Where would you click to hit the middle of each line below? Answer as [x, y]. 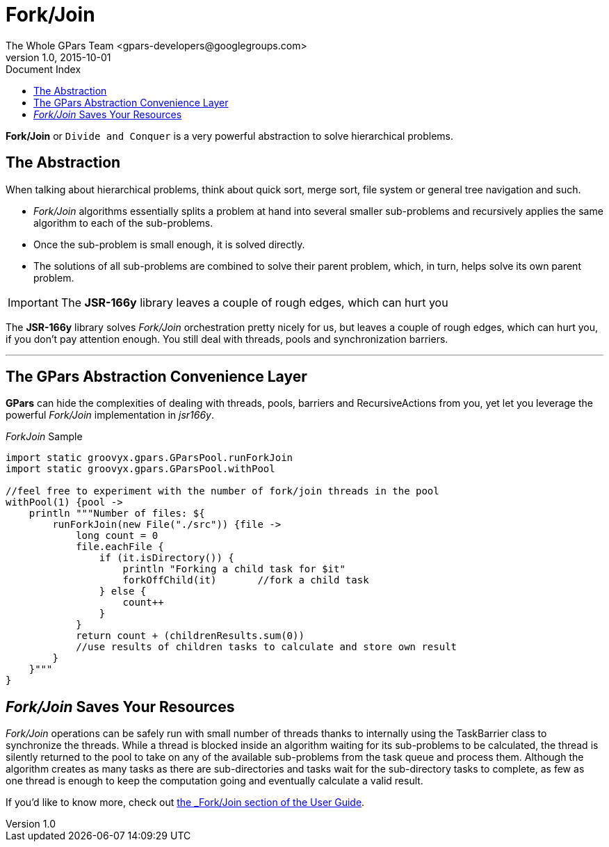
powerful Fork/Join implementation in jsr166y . [110, 415]
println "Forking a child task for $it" [234, 569]
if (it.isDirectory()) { [167, 558]
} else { [123, 591]
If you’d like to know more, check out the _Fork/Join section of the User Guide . [185, 802]
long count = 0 [117, 536]
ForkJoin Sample [44, 437]
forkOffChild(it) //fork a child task [246, 580]
